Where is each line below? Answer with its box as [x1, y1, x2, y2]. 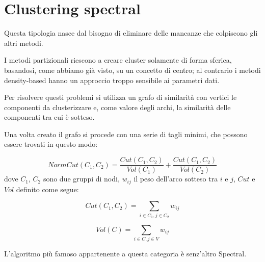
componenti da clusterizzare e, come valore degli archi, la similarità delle [4, 101, 231, 112]
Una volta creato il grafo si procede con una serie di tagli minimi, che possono [4, 128, 248, 139]
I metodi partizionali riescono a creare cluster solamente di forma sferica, [4, 55, 232, 65]
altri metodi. [4, 37, 43, 48]
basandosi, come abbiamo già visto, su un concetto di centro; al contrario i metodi [4, 64, 261, 75]
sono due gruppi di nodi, [43, 173, 120, 184]
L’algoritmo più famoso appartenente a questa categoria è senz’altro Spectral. [4, 248, 247, 259]
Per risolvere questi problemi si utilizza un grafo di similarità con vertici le [4, 92, 237, 102]
